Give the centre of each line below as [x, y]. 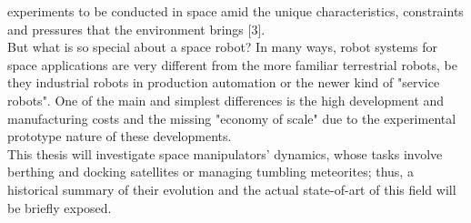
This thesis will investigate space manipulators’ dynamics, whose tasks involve [225, 153]
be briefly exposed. [60, 207]
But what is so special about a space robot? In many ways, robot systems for [222, 47]
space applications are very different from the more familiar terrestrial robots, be [232, 64]
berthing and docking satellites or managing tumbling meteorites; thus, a [210, 172]
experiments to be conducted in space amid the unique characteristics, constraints [235, 11]
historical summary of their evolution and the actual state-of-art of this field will [232, 189]
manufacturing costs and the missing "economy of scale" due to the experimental [232, 118]
